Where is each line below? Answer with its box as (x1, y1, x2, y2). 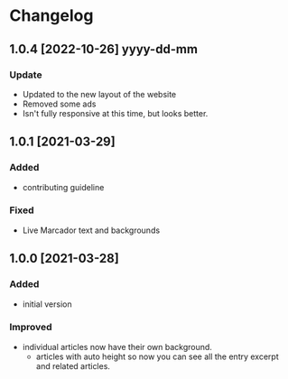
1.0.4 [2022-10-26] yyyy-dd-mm (9, 42, 199, 57)
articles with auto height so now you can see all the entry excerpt (35, 351, 279, 362)
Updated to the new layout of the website (22, 88, 177, 99)
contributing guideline (22, 181, 105, 192)
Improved (9, 321, 52, 334)
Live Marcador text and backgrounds (22, 225, 161, 236)
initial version (22, 299, 72, 310)
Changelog (9, 5, 94, 26)
